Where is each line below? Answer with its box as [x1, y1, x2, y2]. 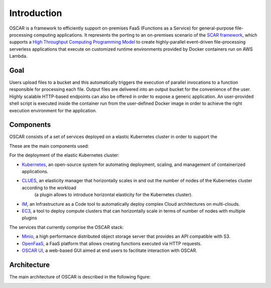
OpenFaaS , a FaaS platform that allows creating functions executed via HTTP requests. [22, 240, 202, 246]
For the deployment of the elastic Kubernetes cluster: [9, 152, 120, 158]
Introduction [9, 8, 62, 19]
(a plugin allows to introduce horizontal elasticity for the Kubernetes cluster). [34, 192, 193, 198]
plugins [22, 215, 37, 221]
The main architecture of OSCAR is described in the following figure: [9, 273, 151, 279]
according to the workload [22, 185, 76, 191]
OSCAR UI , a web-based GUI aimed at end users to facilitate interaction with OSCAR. [22, 247, 198, 253]
